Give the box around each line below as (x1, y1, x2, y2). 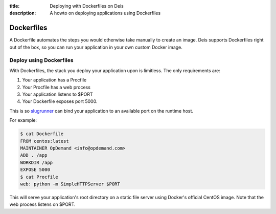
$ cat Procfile (20, 174, 58, 180)
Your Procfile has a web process (22, 84, 90, 90)
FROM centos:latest (20, 138, 69, 144)
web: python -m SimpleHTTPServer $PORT (20, 181, 120, 187)
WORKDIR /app (20, 159, 53, 165)
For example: (9, 117, 37, 123)
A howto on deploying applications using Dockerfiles (50, 10, 161, 16)
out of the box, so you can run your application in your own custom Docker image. (9, 44, 182, 50)
